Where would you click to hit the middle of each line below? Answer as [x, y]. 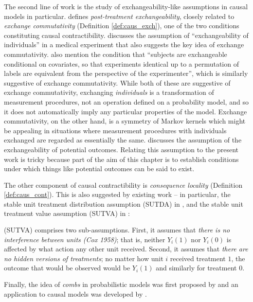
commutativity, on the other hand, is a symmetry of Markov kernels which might [125, 121]
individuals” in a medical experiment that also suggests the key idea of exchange [124, 44]
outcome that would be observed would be [67, 268]
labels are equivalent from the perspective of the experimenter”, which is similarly [126, 73]
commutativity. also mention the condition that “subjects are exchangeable [116, 54]
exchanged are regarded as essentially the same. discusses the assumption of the [123, 140]
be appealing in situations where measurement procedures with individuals [115, 130]
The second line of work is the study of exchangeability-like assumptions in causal [126, 6]
